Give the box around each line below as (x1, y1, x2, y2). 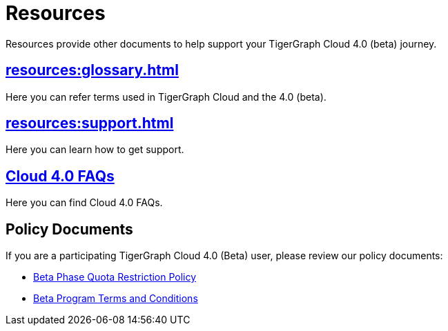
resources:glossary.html (6, 61, 179, 79)
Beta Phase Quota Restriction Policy (33, 271, 197, 283)
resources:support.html (6, 114, 174, 132)
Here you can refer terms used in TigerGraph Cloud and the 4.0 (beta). (6, 90, 327, 103)
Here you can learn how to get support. (6, 143, 184, 156)
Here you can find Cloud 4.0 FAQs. (6, 197, 163, 209)
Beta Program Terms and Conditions (33, 292, 198, 305)
